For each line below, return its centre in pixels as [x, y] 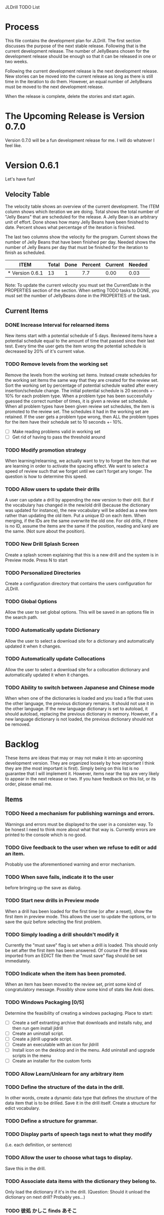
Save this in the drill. [25, 1168]
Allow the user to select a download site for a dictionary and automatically [80, 641]
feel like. [13, 145]
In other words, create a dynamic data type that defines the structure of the [81, 1098]
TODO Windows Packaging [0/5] [45, 1002]
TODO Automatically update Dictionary [53, 630]
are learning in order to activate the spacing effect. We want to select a [77, 466]
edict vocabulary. [23, 1108]
